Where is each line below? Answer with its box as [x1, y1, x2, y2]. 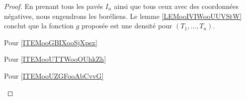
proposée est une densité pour [82, 20, 172, 31]
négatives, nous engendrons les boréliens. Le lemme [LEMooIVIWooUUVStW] [4, 10, 242, 21]
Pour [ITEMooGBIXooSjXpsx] [4, 37, 97, 47]
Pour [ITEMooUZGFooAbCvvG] [4, 70, 104, 81]
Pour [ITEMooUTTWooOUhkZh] [4, 54, 106, 64]
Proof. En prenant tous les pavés [4, 1, 103, 11]
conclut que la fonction [4, 20, 74, 31]
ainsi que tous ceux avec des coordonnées [114, 1, 239, 11]
